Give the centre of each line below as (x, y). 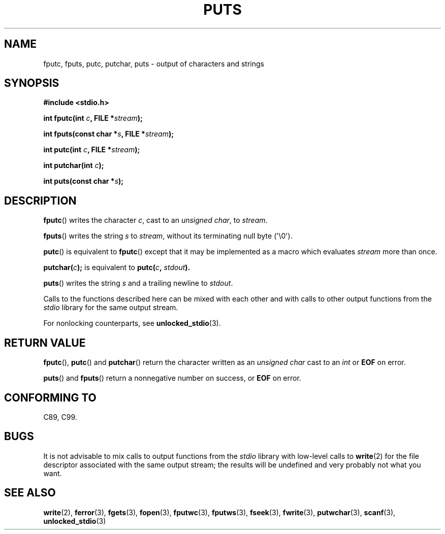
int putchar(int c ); (74, 165)
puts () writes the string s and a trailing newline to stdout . (138, 283)
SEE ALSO (30, 493)
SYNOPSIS (32, 83)
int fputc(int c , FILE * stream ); (93, 118)
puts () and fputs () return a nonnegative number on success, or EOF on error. (172, 378)
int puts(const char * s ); (84, 181)
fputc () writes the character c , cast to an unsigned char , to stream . (155, 220)
